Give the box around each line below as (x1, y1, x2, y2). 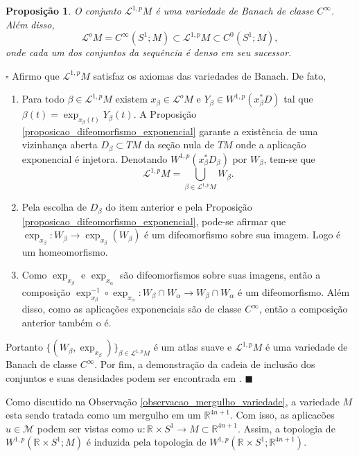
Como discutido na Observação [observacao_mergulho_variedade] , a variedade (6, 394, 340, 408)
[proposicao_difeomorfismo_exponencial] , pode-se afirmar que (21, 213, 286, 228)
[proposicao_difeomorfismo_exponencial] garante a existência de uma (21, 123, 318, 138)
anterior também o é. (21, 315, 112, 329)
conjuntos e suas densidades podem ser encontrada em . (6, 370, 242, 385)
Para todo (21, 91, 64, 106)
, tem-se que (263, 151, 315, 166)
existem (115, 91, 148, 106)
